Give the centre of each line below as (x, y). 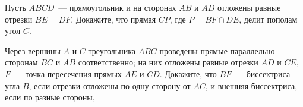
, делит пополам (268, 19)
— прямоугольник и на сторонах (117, 7)
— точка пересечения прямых (68, 73)
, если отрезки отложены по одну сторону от (110, 85)
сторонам (21, 62)
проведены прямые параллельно (217, 50)
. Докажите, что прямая (113, 19)
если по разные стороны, (50, 97)
